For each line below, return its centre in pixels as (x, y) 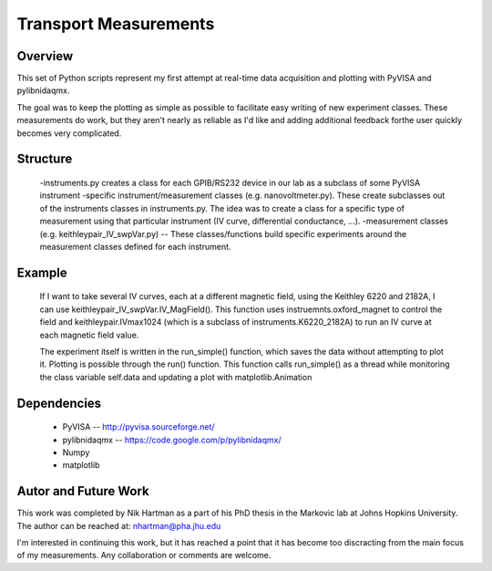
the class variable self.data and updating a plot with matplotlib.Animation (176, 377)
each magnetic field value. (89, 335)
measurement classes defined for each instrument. (135, 246)
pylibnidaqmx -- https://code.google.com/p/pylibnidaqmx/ (172, 440)
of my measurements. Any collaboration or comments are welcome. (144, 555)
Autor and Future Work (83, 491)
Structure (45, 159)
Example (42, 272)
